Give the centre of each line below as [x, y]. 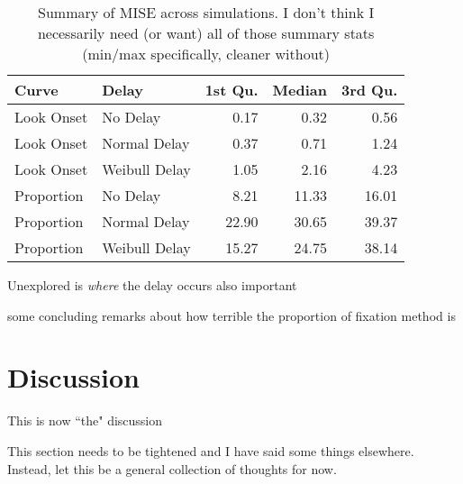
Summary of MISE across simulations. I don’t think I [206, 12]
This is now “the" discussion [85, 420]
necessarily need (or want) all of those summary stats [206, 33]
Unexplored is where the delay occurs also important [152, 285]
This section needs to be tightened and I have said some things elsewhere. [211, 450]
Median [300, 90]
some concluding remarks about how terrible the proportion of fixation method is [231, 315]
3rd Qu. [369, 90]
